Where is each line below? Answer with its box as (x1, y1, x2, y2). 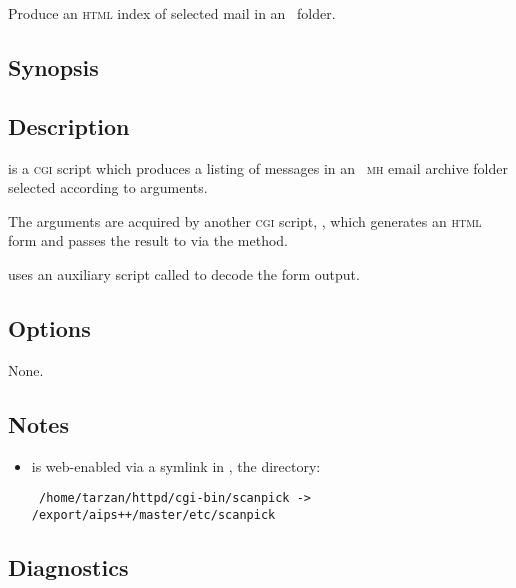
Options (8, 312, 91, 343)
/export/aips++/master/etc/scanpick (31, 507, 276, 522)
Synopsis (8, 51, 99, 82)
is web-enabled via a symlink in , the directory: (31, 455, 321, 476)
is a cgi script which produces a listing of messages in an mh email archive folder (8, 157, 508, 178)
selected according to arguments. (8, 177, 208, 198)
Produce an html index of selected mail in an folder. (8, 3, 336, 23)
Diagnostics (8, 551, 129, 582)
